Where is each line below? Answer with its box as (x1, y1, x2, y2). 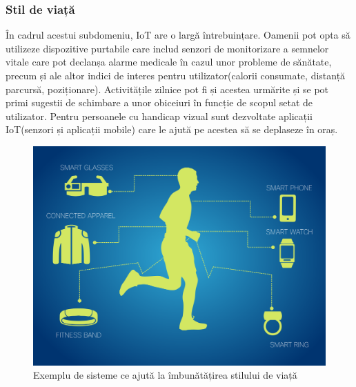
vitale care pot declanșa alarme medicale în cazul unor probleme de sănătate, (6, 54, 332, 69)
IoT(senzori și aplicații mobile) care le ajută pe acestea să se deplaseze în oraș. (6, 122, 338, 137)
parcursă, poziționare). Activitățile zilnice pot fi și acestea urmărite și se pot (6, 81, 329, 96)
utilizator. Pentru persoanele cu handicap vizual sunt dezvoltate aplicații (6, 108, 313, 123)
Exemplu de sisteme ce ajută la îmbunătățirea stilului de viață (33, 368, 297, 382)
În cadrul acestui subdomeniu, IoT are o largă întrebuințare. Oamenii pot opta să (6, 28, 350, 42)
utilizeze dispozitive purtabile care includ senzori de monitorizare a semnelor (6, 41, 329, 55)
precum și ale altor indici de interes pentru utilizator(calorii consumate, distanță (6, 68, 346, 82)
